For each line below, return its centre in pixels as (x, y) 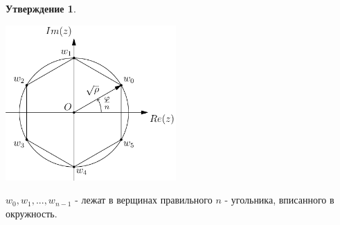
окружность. (32, 213)
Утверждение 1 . (41, 8)
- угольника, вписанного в (279, 200)
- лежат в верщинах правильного (144, 200)
